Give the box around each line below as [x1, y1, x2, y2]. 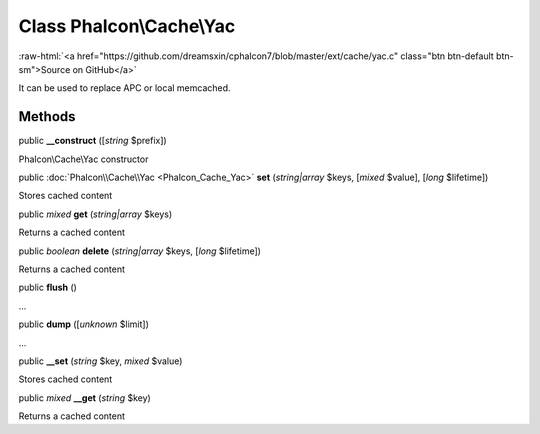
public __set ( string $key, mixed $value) [18, 355, 183, 367]
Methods [18, 108, 76, 125]
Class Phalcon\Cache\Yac [18, 15, 236, 37]
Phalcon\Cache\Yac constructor [18, 153, 149, 165]
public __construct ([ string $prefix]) [18, 135, 167, 147]
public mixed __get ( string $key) [18, 391, 152, 404]
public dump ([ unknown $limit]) [18, 318, 150, 330]
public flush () [18, 281, 77, 294]
